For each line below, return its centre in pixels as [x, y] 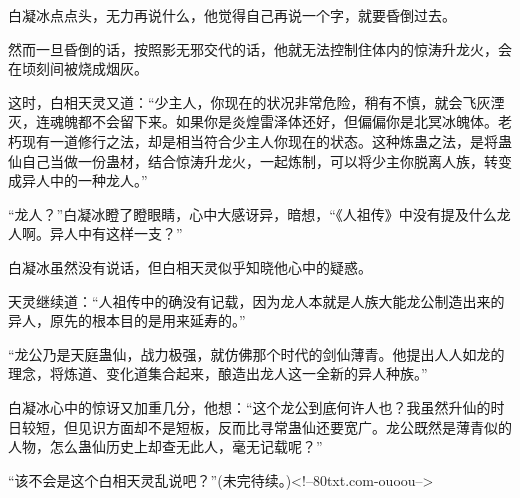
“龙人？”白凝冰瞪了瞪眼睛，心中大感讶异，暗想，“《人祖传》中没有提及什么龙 [259, 213]
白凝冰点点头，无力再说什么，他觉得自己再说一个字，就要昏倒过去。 [232, 15]
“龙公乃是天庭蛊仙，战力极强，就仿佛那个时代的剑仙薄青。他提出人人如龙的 [256, 353]
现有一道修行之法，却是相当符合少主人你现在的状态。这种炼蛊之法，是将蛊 [266, 140]
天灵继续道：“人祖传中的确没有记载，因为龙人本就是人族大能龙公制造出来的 [256, 300]
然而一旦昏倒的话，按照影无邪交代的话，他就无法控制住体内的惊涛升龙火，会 [260, 48]
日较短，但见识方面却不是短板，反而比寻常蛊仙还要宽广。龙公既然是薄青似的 [260, 426]
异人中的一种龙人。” [84, 180]
